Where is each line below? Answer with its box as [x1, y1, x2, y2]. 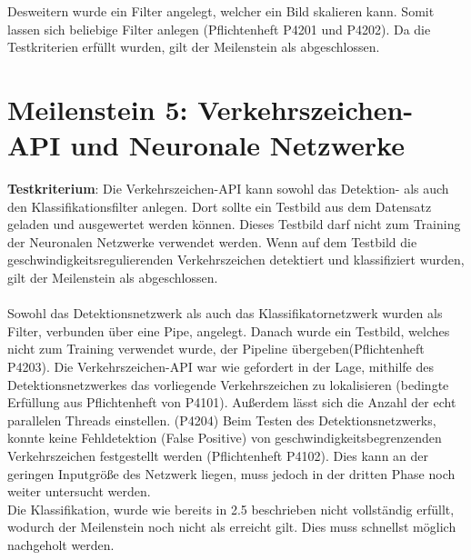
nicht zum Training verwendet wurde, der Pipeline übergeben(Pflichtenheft [7, 339, 425, 358]
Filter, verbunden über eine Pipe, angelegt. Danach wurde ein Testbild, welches [7, 321, 450, 340]
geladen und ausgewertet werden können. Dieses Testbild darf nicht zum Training [7, 215, 461, 234]
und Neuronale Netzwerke [70, 126, 405, 164]
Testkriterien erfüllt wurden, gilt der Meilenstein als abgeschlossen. [7, 37, 380, 56]
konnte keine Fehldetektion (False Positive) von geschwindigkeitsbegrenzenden [7, 428, 442, 447]
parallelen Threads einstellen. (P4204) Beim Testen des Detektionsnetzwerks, [7, 410, 436, 429]
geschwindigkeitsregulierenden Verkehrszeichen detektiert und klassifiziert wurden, [7, 250, 465, 269]
